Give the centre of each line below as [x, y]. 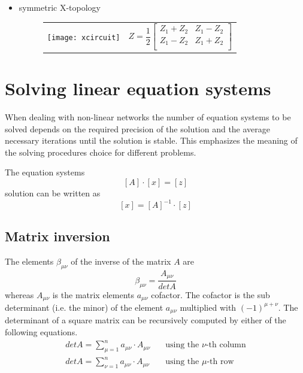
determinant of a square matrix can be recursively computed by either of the [146, 320]
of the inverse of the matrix [121, 261]
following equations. [41, 332]
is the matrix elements [93, 294]
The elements [29, 261]
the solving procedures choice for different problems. [101, 152]
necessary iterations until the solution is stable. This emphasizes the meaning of [151, 140]
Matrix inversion [57, 236]
